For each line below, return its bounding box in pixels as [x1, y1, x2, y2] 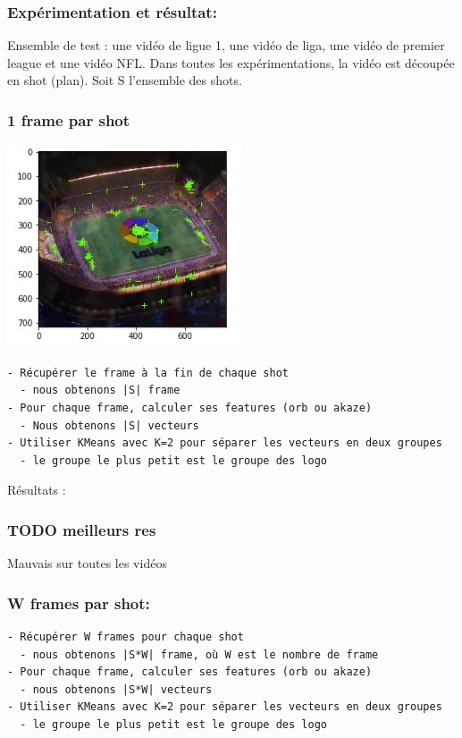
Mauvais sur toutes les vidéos [7, 554, 167, 573]
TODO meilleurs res [7, 518, 156, 540]
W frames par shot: [7, 591, 150, 614]
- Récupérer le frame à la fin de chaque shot [7, 366, 289, 379]
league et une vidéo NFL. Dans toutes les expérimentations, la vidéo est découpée [7, 53, 455, 72]
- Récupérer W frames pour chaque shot [7, 631, 244, 643]
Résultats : [7, 480, 66, 499]
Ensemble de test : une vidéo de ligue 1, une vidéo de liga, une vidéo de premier [7, 36, 445, 55]
